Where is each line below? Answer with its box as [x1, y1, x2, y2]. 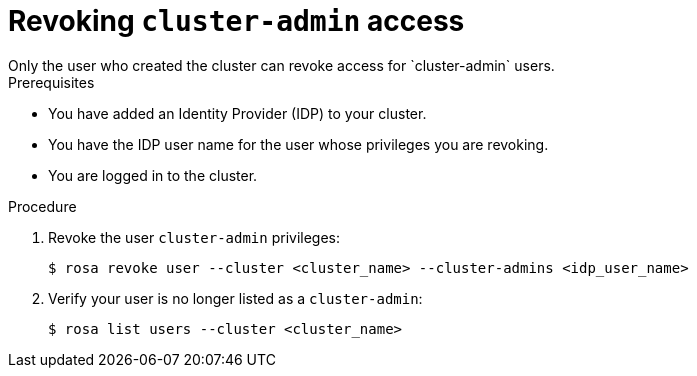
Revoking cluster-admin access [8, 4, 465, 38]
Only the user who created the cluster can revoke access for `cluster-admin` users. [8, 56, 555, 74]
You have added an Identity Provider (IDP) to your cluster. [48, 104, 427, 122]
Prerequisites [8, 73, 95, 91]
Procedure [8, 197, 77, 215]
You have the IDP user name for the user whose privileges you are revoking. [48, 135, 549, 153]
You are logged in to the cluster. [48, 166, 258, 184]
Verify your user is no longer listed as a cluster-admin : [48, 289, 423, 307]
